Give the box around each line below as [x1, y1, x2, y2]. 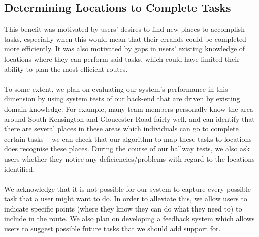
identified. [4, 163, 35, 174]
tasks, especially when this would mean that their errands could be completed [4, 33, 246, 44]
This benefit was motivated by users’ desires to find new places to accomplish [4, 23, 245, 34]
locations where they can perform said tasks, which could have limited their [4, 53, 240, 64]
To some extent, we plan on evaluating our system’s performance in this [4, 83, 228, 94]
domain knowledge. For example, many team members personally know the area [4, 103, 253, 114]
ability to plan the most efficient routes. [4, 63, 128, 74]
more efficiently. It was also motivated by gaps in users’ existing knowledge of [4, 43, 245, 54]
